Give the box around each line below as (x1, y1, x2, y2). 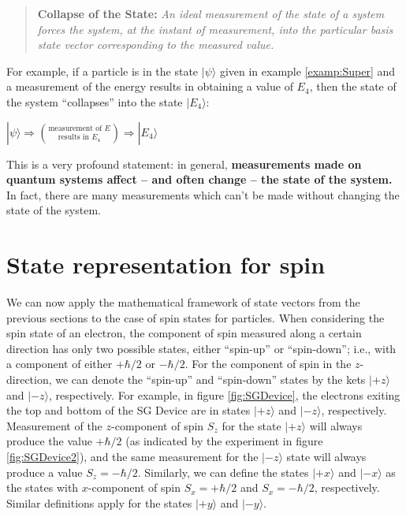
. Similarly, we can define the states (137, 463, 309, 480)
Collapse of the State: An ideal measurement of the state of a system (37, 6, 385, 21)
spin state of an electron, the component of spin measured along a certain (6, 325, 362, 341)
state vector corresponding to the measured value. (37, 36, 274, 53)
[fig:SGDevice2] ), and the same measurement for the (6, 448, 259, 464)
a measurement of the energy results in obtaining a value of (6, 78, 293, 95)
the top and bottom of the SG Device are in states (6, 402, 251, 418)
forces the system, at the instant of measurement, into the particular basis (37, 20, 393, 37)
